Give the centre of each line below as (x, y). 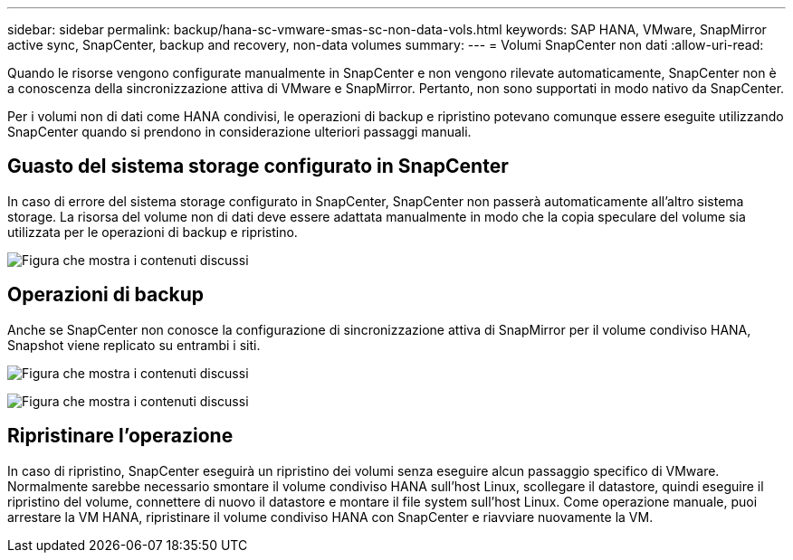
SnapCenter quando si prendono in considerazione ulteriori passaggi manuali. (239, 132)
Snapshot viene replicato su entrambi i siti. (134, 345)
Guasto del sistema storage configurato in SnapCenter (258, 166)
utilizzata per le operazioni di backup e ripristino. (153, 232)
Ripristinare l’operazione (120, 436)
